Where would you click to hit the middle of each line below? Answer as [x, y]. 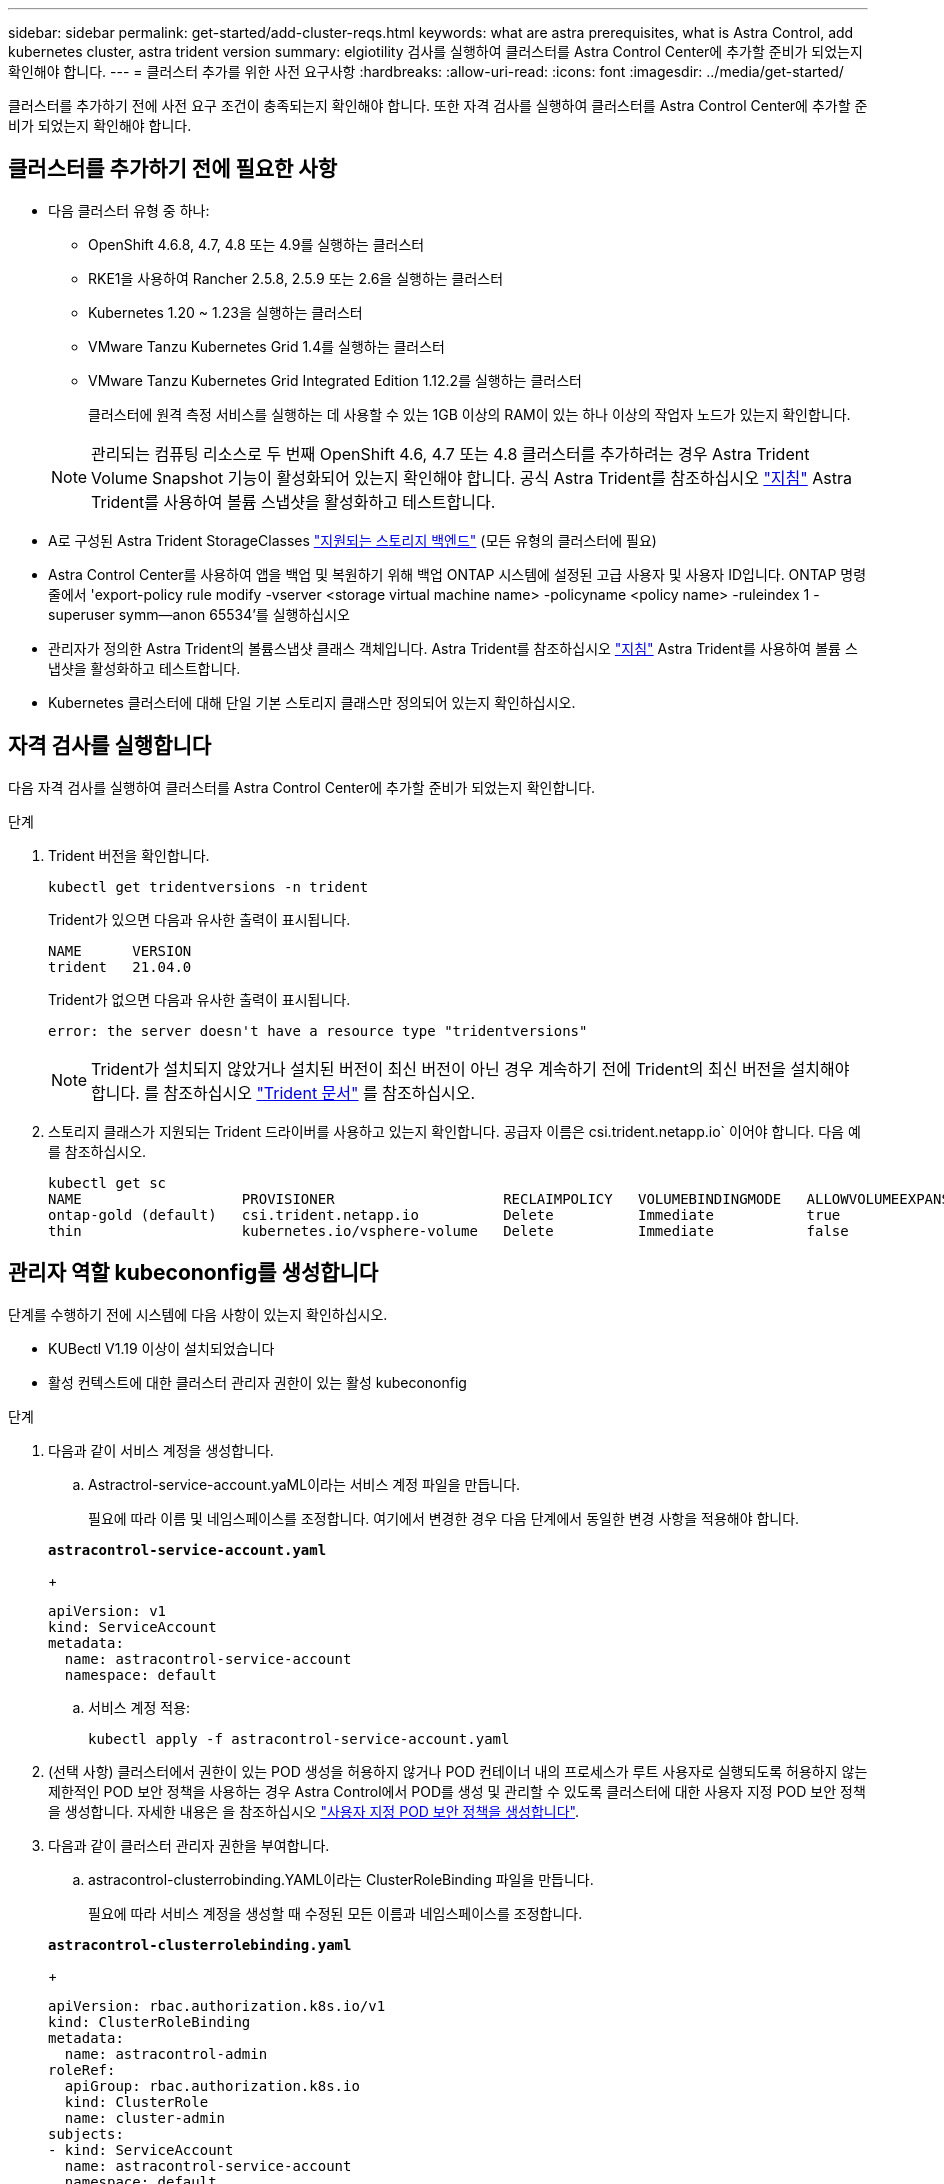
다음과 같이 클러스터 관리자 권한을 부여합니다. [189, 1845]
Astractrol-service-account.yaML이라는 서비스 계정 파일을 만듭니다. [304, 1484]
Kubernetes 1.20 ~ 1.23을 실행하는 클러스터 [225, 312]
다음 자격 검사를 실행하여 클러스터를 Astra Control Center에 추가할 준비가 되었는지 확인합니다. [302, 787]
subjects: [86, 2133]
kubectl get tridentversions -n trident [208, 886]
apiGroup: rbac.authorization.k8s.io [212, 2085]
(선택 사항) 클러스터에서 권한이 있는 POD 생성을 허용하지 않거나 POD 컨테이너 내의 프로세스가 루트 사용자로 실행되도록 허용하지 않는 [458, 1771]
